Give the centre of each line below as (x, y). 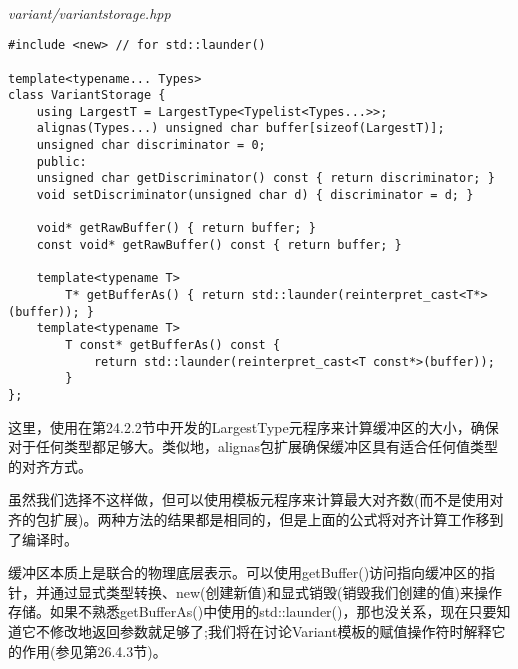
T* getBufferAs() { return (155, 295)
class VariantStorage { (87, 95)
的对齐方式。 (50, 465)
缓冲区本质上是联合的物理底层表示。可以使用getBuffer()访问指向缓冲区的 (245, 572)
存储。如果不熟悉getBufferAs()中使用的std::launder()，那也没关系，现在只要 (252, 611)
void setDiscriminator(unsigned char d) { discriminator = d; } (255, 195)
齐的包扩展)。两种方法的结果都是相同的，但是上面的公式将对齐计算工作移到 (256, 519)
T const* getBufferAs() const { (173, 345)
